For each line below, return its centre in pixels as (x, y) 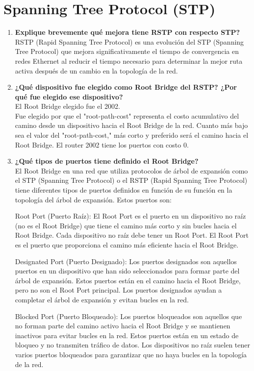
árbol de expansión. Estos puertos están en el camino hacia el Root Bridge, (128, 280)
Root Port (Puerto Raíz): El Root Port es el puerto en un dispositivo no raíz (130, 216)
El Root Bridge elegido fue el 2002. (67, 106)
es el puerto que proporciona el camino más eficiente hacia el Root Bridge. (127, 245)
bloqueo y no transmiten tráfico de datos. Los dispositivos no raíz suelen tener (133, 345)
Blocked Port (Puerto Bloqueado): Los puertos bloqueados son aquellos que (128, 316)
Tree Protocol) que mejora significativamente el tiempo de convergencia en (127, 51)
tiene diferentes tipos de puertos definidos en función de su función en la (124, 190)
